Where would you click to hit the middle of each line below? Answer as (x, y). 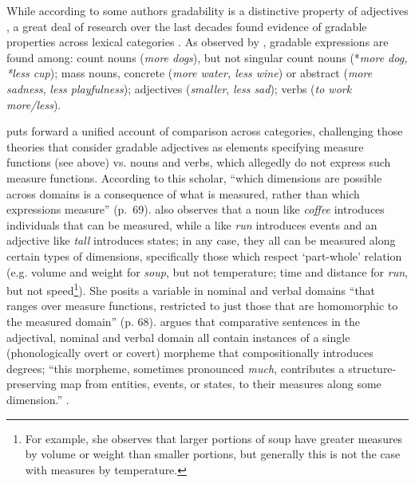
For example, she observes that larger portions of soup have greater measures (214, 438)
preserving (32, 384)
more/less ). (34, 104)
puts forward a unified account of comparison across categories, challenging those (205, 131)
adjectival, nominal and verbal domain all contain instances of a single (178, 337)
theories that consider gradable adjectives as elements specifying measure (185, 146)
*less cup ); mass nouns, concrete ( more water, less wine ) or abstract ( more (190, 73)
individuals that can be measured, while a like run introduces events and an (192, 224)
